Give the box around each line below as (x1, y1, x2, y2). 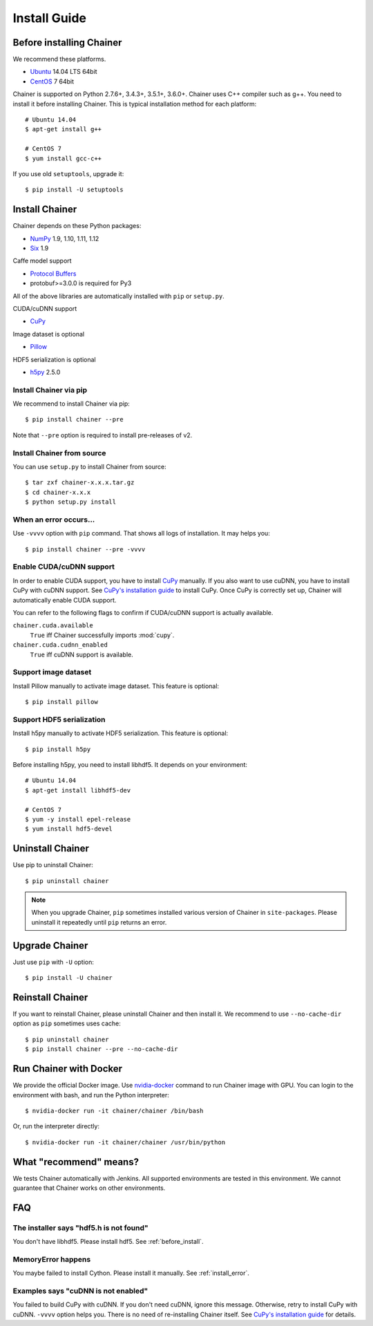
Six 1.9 (30, 244, 49, 252)
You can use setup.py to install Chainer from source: (12, 463, 166, 471)
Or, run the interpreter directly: (12, 1122, 100, 1130)
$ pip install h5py (25, 745, 91, 753)
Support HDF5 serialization (12, 714, 106, 724)
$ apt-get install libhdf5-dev (25, 786, 131, 794)
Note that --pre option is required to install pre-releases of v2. (12, 430, 193, 439)
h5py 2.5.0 (30, 368, 61, 376)
